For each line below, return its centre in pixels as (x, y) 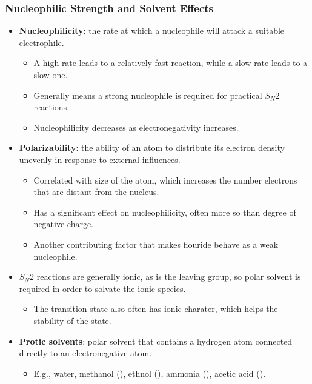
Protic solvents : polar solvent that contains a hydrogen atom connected (156, 341)
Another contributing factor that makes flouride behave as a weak (156, 244)
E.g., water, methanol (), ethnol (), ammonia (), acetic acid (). (150, 373)
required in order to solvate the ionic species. (102, 288)
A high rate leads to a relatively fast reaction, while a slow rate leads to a (171, 63)
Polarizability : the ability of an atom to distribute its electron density (152, 147)
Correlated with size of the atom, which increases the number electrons (165, 180)
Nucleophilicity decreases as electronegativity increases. (136, 127)
